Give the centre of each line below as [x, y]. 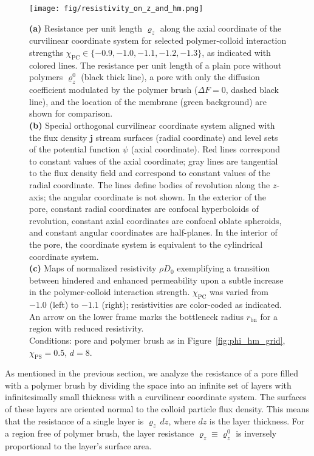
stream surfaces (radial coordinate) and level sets [187, 137]
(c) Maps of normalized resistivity [93, 268]
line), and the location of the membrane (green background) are [148, 101]
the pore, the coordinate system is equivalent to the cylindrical [146, 244]
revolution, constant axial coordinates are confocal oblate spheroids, [155, 220]
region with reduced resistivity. [87, 328]
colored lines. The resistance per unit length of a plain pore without [155, 65]
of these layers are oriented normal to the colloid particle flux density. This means [157, 409]
